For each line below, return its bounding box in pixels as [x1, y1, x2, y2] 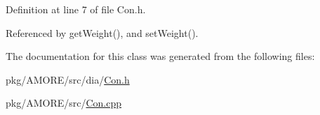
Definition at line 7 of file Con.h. [6, 2, 146, 16]
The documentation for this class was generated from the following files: [6, 49, 315, 63]
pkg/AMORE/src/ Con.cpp [6, 95, 122, 110]
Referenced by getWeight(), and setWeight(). [6, 25, 199, 40]
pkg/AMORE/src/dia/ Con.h [6, 72, 130, 86]
